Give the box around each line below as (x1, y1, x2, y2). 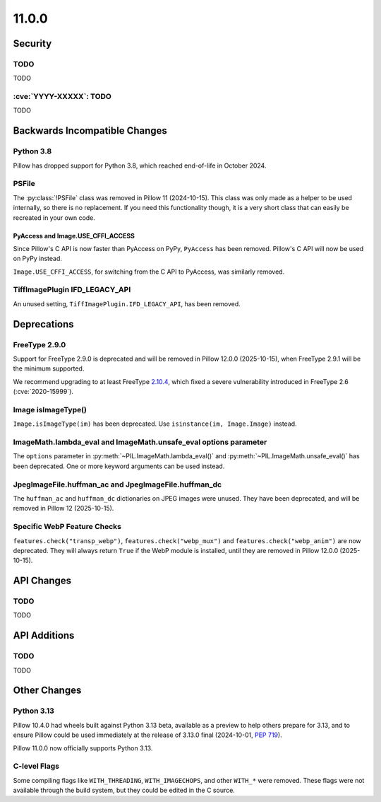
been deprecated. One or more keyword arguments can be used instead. (13, 462, 225, 470)
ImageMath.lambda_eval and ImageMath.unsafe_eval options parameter (13, 437, 267, 447)
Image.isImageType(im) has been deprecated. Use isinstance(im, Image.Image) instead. (13, 419, 297, 428)
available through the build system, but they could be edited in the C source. (13, 786, 236, 795)
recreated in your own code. (13, 213, 95, 222)
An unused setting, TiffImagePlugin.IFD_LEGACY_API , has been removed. (13, 299, 241, 308)
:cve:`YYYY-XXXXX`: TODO (13, 92, 112, 102)
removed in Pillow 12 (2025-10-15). (13, 504, 114, 513)
